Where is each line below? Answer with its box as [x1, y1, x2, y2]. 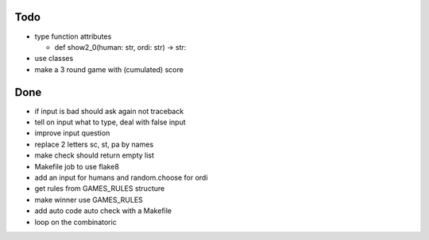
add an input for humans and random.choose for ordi [34, 173, 208, 182]
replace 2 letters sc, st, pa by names [34, 139, 154, 149]
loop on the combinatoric [34, 217, 117, 227]
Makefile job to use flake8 [34, 162, 119, 171]
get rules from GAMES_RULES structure [34, 184, 165, 193]
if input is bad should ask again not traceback [34, 106, 184, 116]
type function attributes [34, 32, 112, 41]
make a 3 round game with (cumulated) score [34, 64, 184, 74]
